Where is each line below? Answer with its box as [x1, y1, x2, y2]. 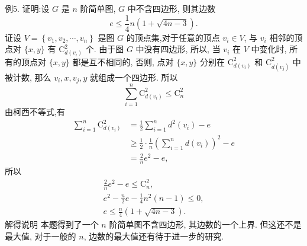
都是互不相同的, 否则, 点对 [72, 55, 174, 68]
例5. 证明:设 [5, 2, 50, 14]
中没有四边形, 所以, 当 [135, 43, 221, 55]
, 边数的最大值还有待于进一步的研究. [83, 230, 224, 242]
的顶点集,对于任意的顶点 [126, 31, 220, 43]
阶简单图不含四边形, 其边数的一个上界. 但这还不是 [109, 218, 302, 231]
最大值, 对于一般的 [5, 230, 76, 242]
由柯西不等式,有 [5, 106, 65, 118]
